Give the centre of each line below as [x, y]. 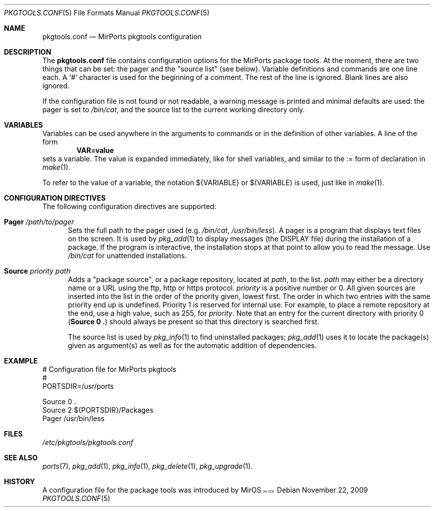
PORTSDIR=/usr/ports [78, 386]
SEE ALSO [21, 458]
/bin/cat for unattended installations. [128, 255]
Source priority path [37, 271]
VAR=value [95, 150]
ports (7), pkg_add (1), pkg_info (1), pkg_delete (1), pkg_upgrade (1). [147, 466]
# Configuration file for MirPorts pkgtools [109, 369]
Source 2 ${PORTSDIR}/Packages [98, 410]
